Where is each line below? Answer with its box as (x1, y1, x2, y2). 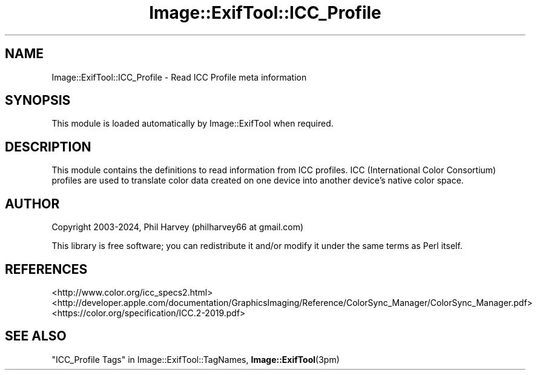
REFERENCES (5, 261, 88, 277)
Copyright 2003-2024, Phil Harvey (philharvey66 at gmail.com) (51, 222, 304, 233)
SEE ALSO (5, 328, 67, 344)
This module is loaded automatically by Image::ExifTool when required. (51, 118, 334, 129)
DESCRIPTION (5, 139, 91, 154)
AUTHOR (5, 196, 60, 211)
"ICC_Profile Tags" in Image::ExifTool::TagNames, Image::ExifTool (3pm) (51, 354, 340, 365)
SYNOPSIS (5, 93, 71, 108)
